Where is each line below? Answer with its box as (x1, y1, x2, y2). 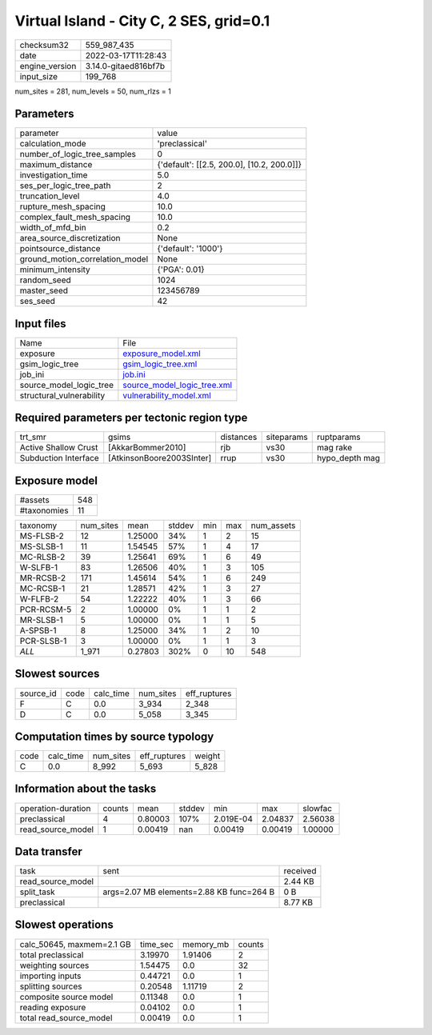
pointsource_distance (19, 243, 101, 254)
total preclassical (19, 949, 84, 960)
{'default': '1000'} (157, 243, 223, 254)
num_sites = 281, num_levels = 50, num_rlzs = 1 (14, 86, 171, 96)
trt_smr (19, 432, 47, 443)
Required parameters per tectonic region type (14, 411, 248, 425)
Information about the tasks (14, 782, 157, 796)
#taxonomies (19, 505, 69, 516)
